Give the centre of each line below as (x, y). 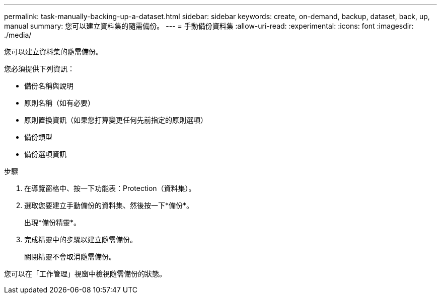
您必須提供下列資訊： (39, 69)
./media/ (18, 35)
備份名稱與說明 (49, 86)
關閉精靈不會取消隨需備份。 (70, 257)
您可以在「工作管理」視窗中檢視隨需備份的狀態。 (85, 274)
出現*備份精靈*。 (53, 222)
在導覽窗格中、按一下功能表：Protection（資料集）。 (110, 188)
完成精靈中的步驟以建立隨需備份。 (81, 239)
